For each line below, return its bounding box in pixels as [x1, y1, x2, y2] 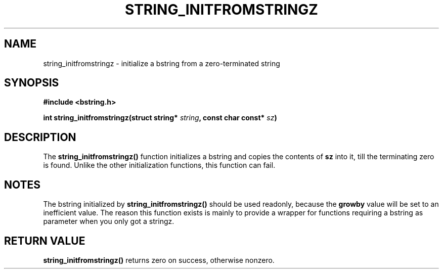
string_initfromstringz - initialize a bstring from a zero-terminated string [43, 59, 280, 68]
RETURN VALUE [4, 234, 85, 247]
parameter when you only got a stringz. [43, 217, 174, 226]
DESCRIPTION [4, 130, 76, 144]
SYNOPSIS [4, 76, 59, 89]
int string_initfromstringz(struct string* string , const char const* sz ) [43, 113, 277, 122]
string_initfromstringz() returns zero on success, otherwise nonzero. [43, 255, 275, 264]
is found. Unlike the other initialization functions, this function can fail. [43, 161, 276, 170]
